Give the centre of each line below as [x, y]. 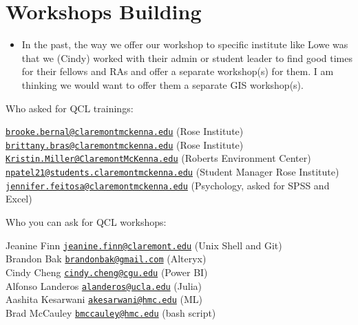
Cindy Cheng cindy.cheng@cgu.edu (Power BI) [107, 272]
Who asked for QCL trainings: [70, 108]
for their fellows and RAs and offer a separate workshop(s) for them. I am [178, 71]
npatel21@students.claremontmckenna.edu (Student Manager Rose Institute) [172, 172]
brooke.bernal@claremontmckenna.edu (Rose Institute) [125, 131]
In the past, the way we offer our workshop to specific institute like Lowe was [185, 44]
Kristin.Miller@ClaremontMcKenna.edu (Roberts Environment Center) [158, 158]
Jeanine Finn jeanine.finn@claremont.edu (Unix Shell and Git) [144, 245]
